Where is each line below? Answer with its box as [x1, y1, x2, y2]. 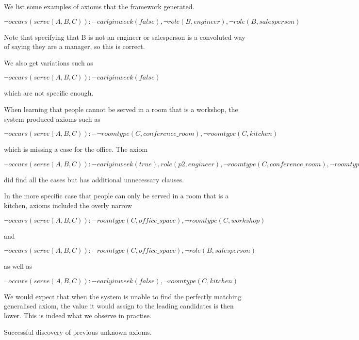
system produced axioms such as [4, 113, 100, 124]
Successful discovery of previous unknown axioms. [4, 326, 152, 337]
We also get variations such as [4, 57, 93, 67]
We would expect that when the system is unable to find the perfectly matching [4, 291, 242, 301]
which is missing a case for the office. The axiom [4, 144, 148, 154]
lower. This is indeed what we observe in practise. [4, 310, 152, 320]
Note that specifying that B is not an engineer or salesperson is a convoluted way [4, 32, 245, 42]
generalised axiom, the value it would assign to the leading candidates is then [4, 301, 234, 311]
